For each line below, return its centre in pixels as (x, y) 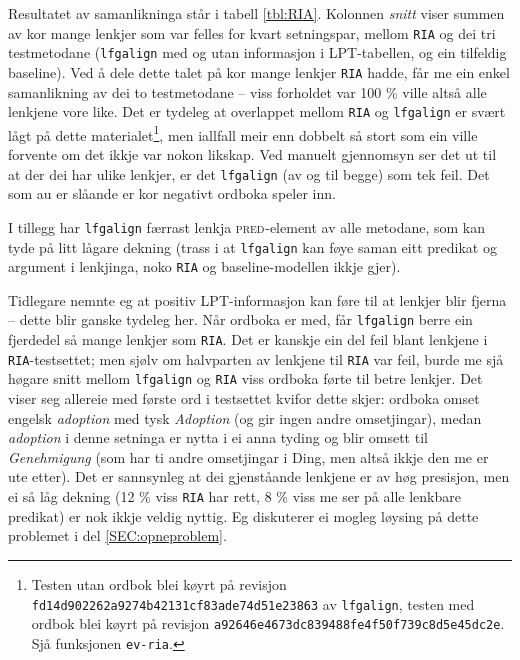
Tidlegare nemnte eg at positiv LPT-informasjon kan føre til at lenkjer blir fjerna (257, 299)
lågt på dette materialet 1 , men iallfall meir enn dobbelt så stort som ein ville (243, 133)
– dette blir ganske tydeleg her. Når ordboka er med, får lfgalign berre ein (240, 319)
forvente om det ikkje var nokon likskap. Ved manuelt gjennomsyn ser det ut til (252, 154)
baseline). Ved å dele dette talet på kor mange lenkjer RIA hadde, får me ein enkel (259, 71)
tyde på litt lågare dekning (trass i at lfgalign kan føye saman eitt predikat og (252, 246)
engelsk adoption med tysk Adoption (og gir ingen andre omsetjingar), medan (245, 417)
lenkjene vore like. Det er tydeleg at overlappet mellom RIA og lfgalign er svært (257, 111)
